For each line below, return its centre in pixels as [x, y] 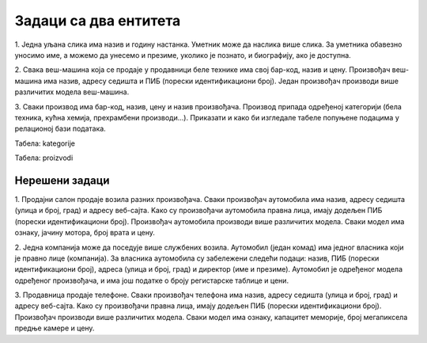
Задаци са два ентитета [98, 21]
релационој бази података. [60, 129]
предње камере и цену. [55, 328]
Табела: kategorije [45, 143]
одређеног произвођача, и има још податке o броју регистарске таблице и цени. [151, 280]
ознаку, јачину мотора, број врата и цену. [85, 233]
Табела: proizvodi [44, 158]
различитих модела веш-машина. [72, 92]
